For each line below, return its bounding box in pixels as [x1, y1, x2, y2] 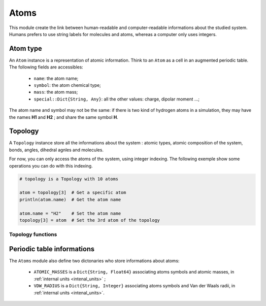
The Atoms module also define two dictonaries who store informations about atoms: [9, 258, 180, 264]
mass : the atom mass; [33, 89, 78, 95]
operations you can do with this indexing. [9, 163, 93, 169]
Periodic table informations [9, 244, 95, 253]
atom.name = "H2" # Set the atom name [19, 210, 121, 216]
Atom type [9, 44, 42, 53]
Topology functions [9, 231, 57, 238]
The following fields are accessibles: [9, 64, 83, 70]
